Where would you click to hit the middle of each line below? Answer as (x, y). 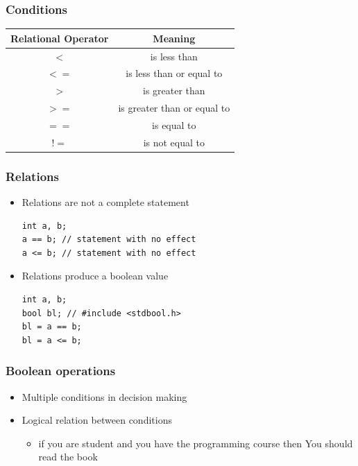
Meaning (174, 38)
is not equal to (174, 142)
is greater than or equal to (174, 108)
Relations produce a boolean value (95, 276)
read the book (68, 457)
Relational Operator (60, 38)
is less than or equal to (174, 73)
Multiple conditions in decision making (104, 396)
